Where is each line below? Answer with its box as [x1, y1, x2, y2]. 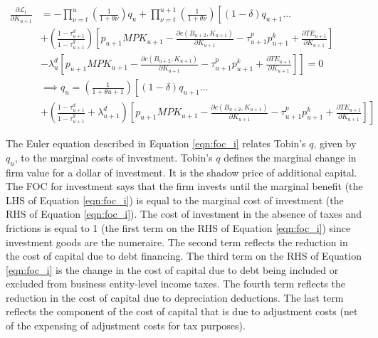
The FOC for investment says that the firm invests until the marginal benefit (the [6, 179, 363, 194]
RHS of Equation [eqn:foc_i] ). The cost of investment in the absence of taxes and [6, 206, 362, 221]
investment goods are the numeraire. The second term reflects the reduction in [6, 234, 348, 249]
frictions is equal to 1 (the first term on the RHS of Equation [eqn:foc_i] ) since [6, 220, 351, 235]
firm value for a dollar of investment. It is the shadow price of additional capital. [6, 164, 357, 179]
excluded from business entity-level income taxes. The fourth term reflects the [6, 276, 345, 291]
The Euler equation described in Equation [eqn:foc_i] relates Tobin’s [6, 136, 306, 151]
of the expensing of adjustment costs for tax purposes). [6, 318, 246, 333]
